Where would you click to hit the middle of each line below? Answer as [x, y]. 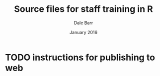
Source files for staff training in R [83, 9]
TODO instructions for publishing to [80, 57]
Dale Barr [83, 23]
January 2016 [83, 32]
